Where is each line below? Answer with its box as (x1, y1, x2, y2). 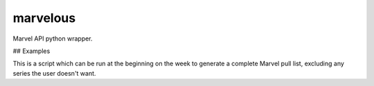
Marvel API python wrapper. (12, 34, 93, 43)
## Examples (12, 47, 51, 55)
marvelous (12, 10, 76, 25)
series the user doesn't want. (12, 69, 96, 77)
